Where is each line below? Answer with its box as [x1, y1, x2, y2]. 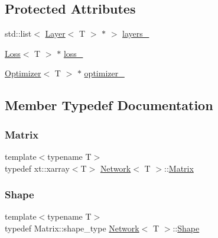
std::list [5, 27, 32, 40]
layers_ [122, 27, 149, 40]
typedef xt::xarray [5, 162, 70, 174]
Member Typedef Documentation [5, 96, 213, 114]
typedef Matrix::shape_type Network [5, 221, 139, 234]
